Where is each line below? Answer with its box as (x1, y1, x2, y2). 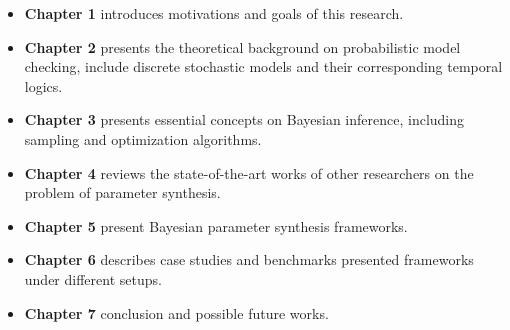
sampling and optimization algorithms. (24, 128, 262, 149)
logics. (24, 75, 63, 96)
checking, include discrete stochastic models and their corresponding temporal (24, 56, 503, 77)
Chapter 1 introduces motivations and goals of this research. (24, 3, 404, 23)
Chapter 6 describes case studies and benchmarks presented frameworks (24, 249, 474, 270)
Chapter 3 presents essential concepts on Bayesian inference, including (24, 109, 465, 130)
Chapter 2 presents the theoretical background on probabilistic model (24, 36, 461, 57)
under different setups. (24, 268, 162, 289)
